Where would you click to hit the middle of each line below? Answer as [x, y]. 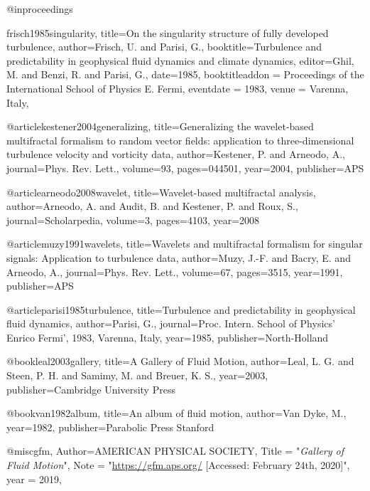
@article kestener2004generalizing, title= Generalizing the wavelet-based [160, 126]
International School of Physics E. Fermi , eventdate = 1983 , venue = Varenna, [178, 88]
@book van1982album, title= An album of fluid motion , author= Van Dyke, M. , [176, 413]
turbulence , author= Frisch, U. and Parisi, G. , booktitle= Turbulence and [164, 47]
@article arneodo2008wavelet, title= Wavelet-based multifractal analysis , [161, 192]
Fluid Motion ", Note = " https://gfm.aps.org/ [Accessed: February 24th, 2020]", [178, 465]
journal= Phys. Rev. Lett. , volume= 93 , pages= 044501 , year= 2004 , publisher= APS [185, 168]
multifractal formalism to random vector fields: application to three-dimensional [180, 140]
